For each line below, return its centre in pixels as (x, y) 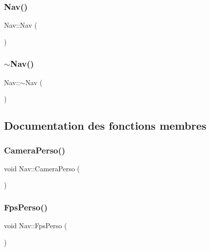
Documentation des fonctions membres (105, 125)
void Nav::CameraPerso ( (42, 168)
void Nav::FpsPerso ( (36, 226)
